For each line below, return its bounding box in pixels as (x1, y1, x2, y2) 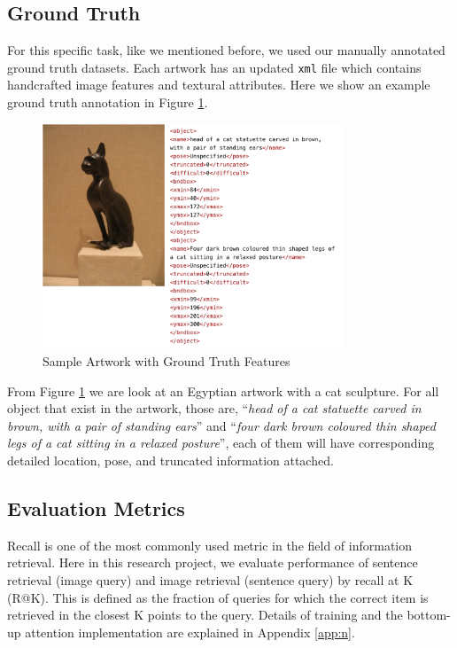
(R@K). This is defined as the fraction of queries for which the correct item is (7, 588, 429, 606)
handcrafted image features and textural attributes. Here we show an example (7, 75, 430, 94)
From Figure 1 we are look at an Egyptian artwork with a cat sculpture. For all (7, 381, 439, 400)
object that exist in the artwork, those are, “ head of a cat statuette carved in (7, 399, 422, 418)
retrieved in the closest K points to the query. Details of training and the (7, 605, 403, 624)
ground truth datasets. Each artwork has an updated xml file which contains (7, 58, 422, 76)
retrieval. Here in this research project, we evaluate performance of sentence (7, 553, 418, 572)
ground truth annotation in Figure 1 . (7, 93, 208, 112)
